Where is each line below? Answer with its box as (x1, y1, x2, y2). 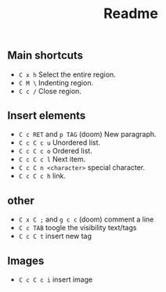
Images (7, 254, 45, 267)
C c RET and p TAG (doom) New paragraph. (18, 130, 157, 139)
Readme (103, 5, 158, 23)
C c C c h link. (18, 171, 66, 181)
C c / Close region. (18, 86, 81, 96)
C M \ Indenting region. (18, 78, 94, 87)
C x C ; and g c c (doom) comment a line (18, 214, 154, 224)
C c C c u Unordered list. (18, 138, 101, 147)
